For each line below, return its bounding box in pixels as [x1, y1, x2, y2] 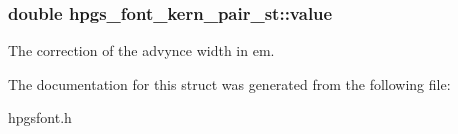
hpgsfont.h [8, 107, 72, 128]
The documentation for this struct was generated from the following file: [8, 73, 451, 94]
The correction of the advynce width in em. [8, 40, 275, 61]
